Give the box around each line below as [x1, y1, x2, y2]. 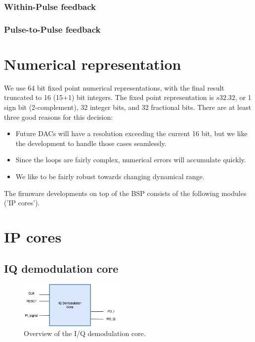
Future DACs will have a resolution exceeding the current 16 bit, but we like [15, 128, 248, 139]
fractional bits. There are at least [151, 102, 252, 112]
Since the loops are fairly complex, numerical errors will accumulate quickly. [15, 154, 246, 165]
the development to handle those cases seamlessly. [15, 138, 167, 148]
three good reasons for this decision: [4, 111, 113, 122]
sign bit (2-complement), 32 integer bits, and [4, 102, 139, 112]
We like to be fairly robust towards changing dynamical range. [15, 171, 205, 181]
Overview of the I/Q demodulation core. [24, 328, 146, 338]
